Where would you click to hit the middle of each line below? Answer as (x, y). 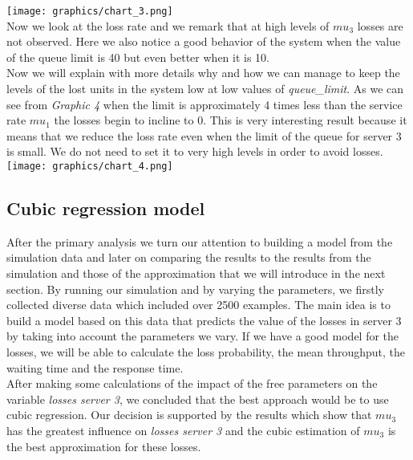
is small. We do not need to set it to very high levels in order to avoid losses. (195, 151)
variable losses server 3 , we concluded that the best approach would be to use (198, 399)
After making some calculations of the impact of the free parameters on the (192, 383)
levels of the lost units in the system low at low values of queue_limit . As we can (205, 89)
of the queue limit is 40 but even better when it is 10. (138, 57)
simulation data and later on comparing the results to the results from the (189, 257)
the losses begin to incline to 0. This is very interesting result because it (231, 120)
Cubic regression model (106, 208)
